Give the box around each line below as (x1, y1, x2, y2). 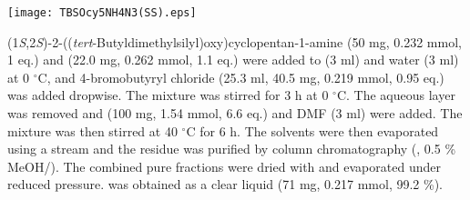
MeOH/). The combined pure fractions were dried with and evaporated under (7, 156, 441, 175)
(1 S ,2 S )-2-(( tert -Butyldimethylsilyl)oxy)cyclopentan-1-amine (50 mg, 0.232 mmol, (7, 32, 462, 51)
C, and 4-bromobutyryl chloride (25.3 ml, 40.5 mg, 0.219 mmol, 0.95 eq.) (37, 67, 444, 86)
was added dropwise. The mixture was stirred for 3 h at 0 (7, 85, 329, 105)
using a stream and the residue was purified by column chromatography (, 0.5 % (7, 139, 456, 158)
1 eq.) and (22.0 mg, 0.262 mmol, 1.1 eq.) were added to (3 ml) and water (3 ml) (7, 50, 459, 69)
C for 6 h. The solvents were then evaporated (186, 121, 439, 140)
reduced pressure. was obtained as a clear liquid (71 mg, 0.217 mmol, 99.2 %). (7, 175, 443, 194)
